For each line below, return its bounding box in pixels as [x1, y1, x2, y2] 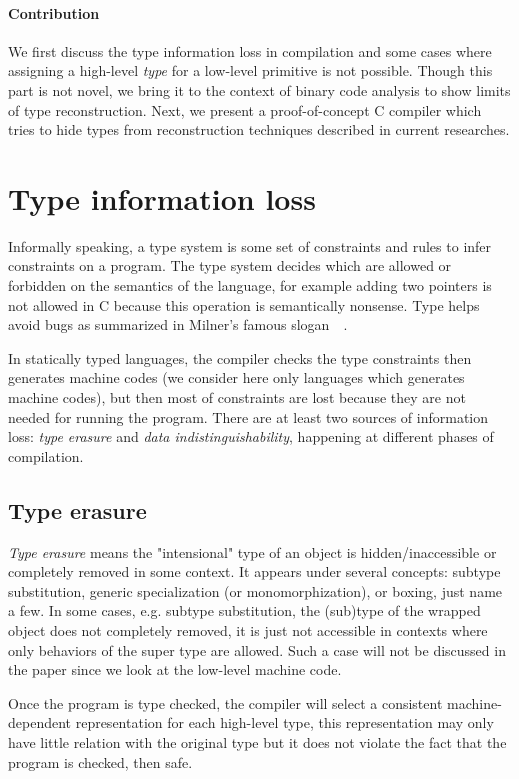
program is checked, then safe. [8, 751, 193, 772]
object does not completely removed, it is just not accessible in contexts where [8, 620, 488, 640]
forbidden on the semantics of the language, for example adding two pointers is [8, 275, 492, 296]
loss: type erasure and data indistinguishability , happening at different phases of [8, 426, 494, 447]
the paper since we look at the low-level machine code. [8, 659, 342, 680]
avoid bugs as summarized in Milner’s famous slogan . [8, 314, 348, 335]
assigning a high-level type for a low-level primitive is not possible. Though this [8, 60, 493, 81]
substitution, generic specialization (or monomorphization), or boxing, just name [8, 580, 503, 601]
